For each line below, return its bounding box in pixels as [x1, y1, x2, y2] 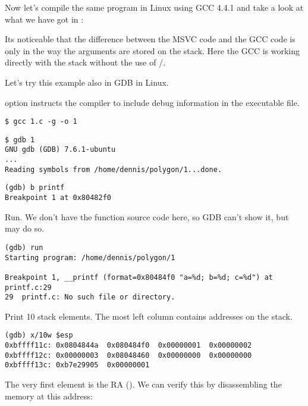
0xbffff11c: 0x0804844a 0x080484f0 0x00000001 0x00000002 [5, 341, 252, 350]
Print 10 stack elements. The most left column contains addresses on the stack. [5, 310, 293, 322]
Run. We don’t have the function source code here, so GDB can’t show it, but [5, 210, 289, 223]
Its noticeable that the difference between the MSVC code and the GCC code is [5, 33, 296, 45]
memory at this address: [5, 389, 93, 402]
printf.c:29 [5, 283, 52, 292]
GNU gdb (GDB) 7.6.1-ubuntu [5, 145, 116, 154]
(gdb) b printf [5, 183, 65, 192]
